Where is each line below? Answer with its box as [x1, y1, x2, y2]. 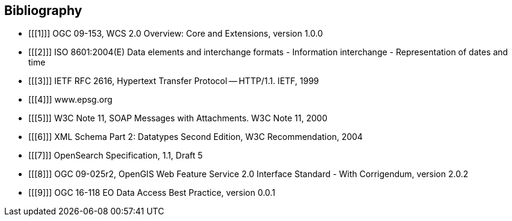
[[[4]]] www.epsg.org [28, 94, 113, 105]
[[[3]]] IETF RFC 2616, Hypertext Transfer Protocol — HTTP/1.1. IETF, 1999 [28, 76, 319, 86]
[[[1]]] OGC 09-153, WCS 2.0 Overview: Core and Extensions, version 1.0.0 [28, 28, 323, 39]
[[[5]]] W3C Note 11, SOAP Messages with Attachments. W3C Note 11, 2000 [28, 113, 327, 124]
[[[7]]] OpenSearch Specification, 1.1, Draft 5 [28, 150, 203, 161]
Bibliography [4, 3, 82, 18]
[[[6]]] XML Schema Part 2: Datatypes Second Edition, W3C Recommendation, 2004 [28, 132, 363, 142]
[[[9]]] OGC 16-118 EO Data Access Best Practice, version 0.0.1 [28, 187, 276, 198]
